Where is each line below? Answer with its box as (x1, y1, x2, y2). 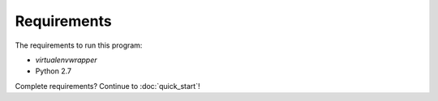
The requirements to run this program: (15, 40, 143, 50)
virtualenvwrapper (35, 55, 97, 65)
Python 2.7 (35, 66, 72, 76)
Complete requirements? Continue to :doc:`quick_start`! (15, 81, 200, 90)
